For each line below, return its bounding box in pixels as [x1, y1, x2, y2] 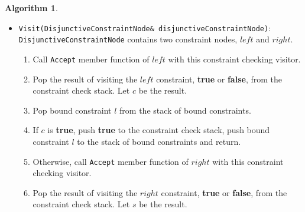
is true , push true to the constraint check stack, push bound [47, 124, 270, 136]
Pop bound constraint [33, 104, 112, 116]
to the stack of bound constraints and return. [77, 135, 241, 147]
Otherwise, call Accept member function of [33, 155, 189, 167]
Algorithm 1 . [5, 2, 58, 14]
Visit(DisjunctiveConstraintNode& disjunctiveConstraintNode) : [18, 21, 271, 34]
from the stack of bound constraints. [119, 104, 251, 116]
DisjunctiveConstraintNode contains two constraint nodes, [18, 33, 238, 45]
